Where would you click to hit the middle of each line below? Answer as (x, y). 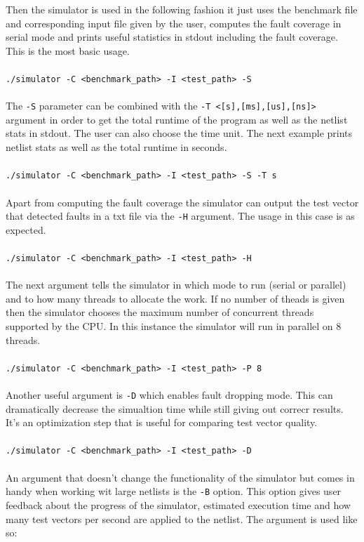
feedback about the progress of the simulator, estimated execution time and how (178, 504)
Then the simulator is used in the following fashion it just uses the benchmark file (182, 9)
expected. (26, 229)
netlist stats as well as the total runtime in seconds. (116, 147)
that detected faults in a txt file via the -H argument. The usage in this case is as (180, 216)
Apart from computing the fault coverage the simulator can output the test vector (182, 202)
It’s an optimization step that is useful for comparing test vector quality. (162, 422)
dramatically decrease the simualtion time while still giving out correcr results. (175, 408)
